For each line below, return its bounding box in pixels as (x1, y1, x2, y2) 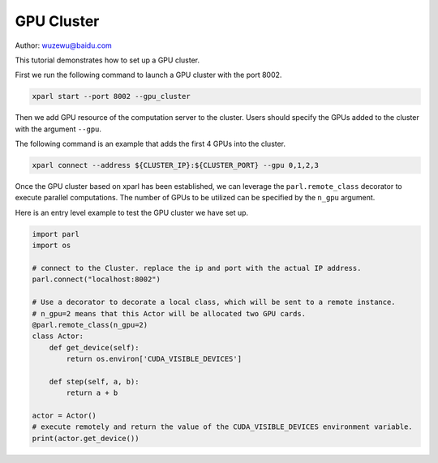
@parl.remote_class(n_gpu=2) (32, 320, 148, 329)
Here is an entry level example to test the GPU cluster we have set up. (15, 208, 249, 217)
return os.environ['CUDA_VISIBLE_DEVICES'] (66, 354, 243, 364)
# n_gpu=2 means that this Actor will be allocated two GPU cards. (32, 309, 307, 318)
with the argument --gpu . (15, 124, 101, 134)
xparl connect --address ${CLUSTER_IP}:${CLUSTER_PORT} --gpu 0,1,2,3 (32, 161, 320, 170)
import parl (32, 229, 80, 238)
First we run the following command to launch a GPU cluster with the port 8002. (15, 70, 282, 80)
